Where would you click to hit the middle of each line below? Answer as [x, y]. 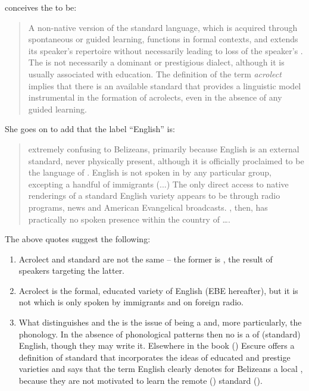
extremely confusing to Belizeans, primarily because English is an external [164, 148]
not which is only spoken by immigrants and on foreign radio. [131, 302]
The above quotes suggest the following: [78, 239]
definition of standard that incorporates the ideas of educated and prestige [154, 357]
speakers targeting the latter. [72, 270]
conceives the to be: [41, 7]
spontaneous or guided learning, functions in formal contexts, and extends [163, 39]
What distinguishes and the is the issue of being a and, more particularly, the [160, 322]
